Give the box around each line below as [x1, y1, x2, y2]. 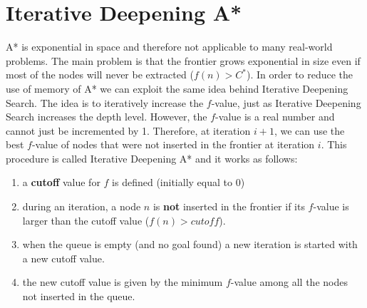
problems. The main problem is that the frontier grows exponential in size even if [6, 53, 361, 68]
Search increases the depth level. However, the [6, 109, 207, 124]
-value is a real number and [215, 109, 335, 124]
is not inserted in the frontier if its [153, 199, 305, 214]
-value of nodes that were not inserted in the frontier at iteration [31, 137, 315, 152]
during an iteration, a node [22, 199, 141, 214]
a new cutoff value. [22, 250, 105, 265]
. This [321, 137, 347, 152]
